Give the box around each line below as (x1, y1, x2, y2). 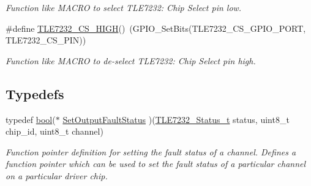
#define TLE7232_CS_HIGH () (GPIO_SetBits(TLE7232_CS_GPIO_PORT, (6, 21, 306, 34)
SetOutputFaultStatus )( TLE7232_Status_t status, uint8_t (62, 113, 290, 125)
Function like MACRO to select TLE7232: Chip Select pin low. (6, 1, 242, 13)
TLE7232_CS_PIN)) (6, 34, 86, 46)
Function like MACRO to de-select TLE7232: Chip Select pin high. (6, 54, 256, 67)
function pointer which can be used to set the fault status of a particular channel (6, 157, 306, 170)
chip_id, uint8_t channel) (6, 125, 103, 138)
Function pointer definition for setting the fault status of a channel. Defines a (6, 145, 296, 158)
